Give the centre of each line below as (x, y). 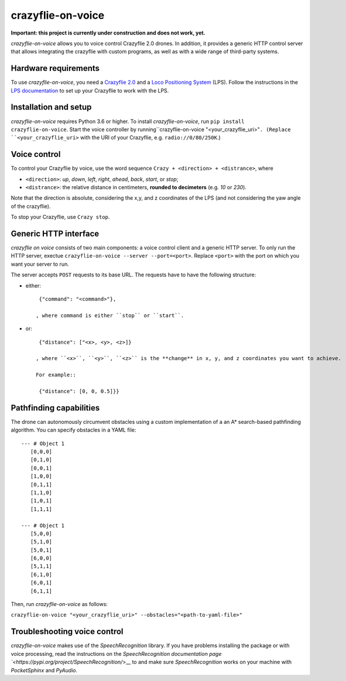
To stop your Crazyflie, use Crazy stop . (60, 217)
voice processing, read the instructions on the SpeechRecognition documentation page (116, 653)
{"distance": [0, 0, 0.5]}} (79, 391)
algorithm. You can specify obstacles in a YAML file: (73, 430)
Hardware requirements (55, 68)
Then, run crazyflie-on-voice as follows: (59, 604)
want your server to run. (40, 264)
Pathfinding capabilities (55, 408)
